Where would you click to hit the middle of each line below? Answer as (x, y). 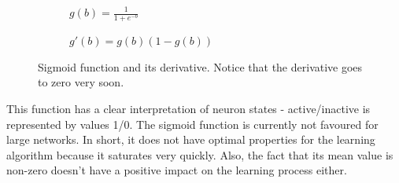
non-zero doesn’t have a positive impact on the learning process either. (177, 170)
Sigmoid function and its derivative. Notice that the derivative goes (200, 66)
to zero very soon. (81, 82)
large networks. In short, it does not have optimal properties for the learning (191, 139)
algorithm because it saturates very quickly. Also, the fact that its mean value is (200, 154)
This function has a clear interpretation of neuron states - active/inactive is (188, 108)
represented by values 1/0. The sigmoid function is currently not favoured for (192, 124)
